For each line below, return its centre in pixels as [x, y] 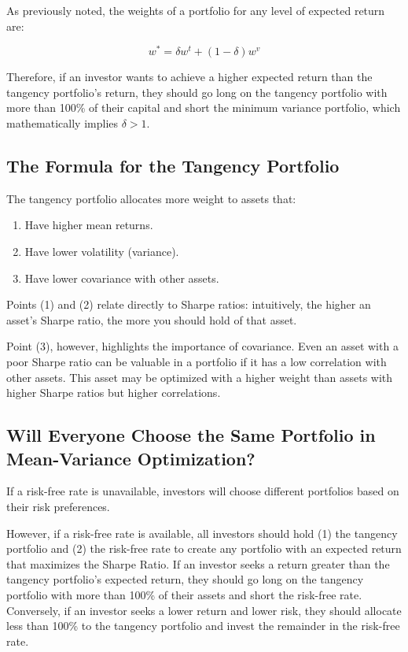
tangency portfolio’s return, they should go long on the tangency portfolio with [197, 92]
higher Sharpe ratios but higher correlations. [114, 393]
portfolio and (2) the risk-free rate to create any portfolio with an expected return [204, 548]
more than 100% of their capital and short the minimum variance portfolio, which [204, 107]
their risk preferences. [58, 506]
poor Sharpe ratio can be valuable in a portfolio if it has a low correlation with [197, 361]
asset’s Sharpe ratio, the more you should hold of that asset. [152, 319]
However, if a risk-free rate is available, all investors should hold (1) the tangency [202, 533]
